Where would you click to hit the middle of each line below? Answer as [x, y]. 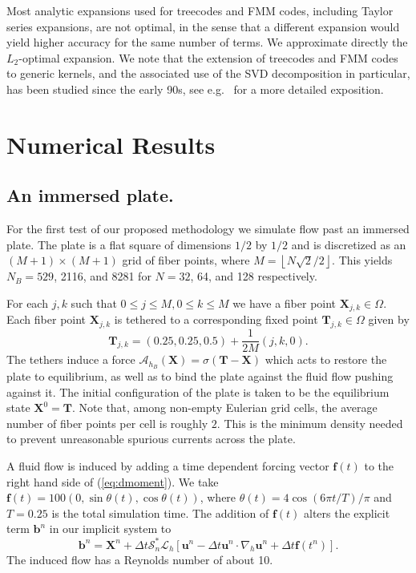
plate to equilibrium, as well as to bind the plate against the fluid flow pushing [200, 376]
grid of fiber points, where [186, 260]
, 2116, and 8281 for [103, 276]
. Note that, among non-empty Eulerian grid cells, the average [225, 408]
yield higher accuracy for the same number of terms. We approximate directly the [207, 42]
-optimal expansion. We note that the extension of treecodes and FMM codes [208, 57]
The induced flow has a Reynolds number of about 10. [140, 559]
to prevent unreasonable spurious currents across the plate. [151, 439]
